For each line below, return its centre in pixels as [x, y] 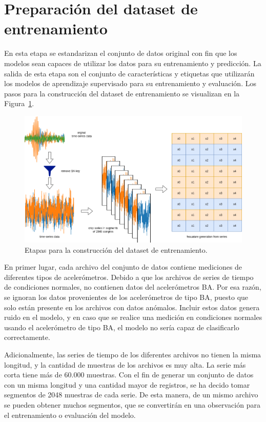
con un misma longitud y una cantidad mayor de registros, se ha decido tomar [127, 384]
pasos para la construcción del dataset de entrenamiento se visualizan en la [122, 93]
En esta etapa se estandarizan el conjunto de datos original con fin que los [121, 53]
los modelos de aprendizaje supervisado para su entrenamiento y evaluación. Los [130, 83]
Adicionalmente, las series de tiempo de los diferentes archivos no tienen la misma [133, 355]
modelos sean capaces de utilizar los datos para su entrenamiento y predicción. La [133, 63]
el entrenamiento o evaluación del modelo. [70, 415]
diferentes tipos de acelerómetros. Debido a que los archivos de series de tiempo [129, 277]
